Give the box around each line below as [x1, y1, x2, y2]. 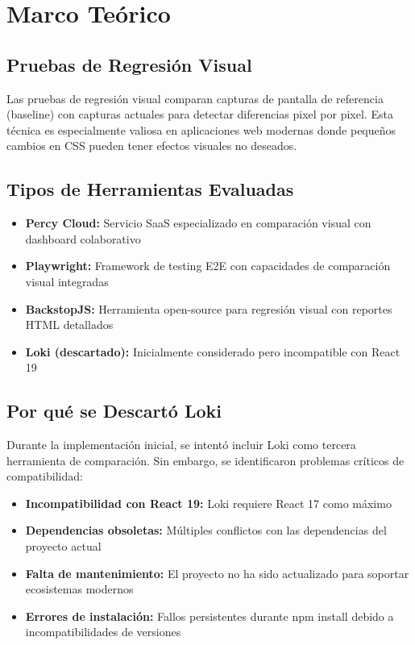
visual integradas [25, 273, 109, 289]
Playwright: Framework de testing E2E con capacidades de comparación [25, 257, 391, 274]
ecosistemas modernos [25, 580, 134, 597]
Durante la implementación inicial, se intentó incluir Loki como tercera [6, 436, 356, 453]
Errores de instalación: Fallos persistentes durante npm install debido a [25, 607, 394, 624]
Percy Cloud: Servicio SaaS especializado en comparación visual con [25, 214, 371, 231]
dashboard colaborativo [25, 230, 141, 247]
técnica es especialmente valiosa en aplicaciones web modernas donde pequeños [6, 121, 396, 138]
